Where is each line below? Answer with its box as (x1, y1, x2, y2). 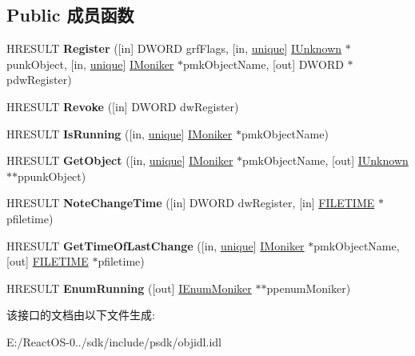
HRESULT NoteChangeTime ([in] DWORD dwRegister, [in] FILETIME (6, 194, 375, 211)
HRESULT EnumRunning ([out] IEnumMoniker (6, 279, 252, 296)
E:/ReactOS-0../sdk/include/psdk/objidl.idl (6, 333, 221, 350)
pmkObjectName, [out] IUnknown (242, 152, 409, 169)
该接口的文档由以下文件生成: (6, 306, 155, 323)
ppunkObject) (18, 167, 86, 184)
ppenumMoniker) (266, 279, 351, 296)
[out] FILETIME (6, 253, 89, 270)
